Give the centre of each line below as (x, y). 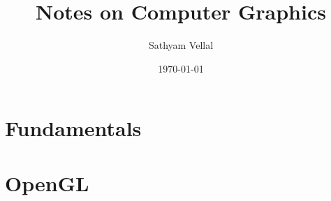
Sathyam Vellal (181, 45)
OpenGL (47, 183)
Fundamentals (73, 128)
